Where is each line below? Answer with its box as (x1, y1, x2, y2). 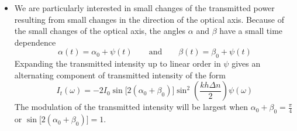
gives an (232, 57, 261, 70)
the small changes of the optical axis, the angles (14, 25, 186, 37)
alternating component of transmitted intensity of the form (14, 68, 226, 81)
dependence (14, 36, 56, 48)
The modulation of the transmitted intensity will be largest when (14, 101, 248, 113)
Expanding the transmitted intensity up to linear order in (14, 57, 221, 70)
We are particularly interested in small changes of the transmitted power (14, 2, 275, 13)
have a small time (219, 25, 283, 37)
